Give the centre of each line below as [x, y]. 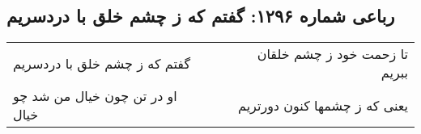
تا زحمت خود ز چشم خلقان [332, 54]
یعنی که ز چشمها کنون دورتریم [323, 105]
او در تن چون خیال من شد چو [95, 96]
